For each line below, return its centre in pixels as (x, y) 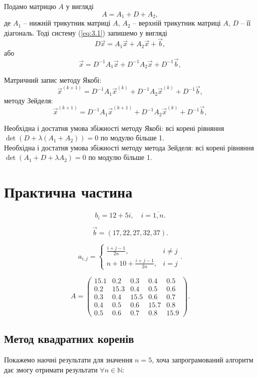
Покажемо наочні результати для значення (68, 360)
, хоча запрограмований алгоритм (203, 360)
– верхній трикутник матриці (177, 23)
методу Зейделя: (29, 100)
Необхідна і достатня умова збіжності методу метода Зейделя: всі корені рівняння (129, 147)
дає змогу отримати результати (51, 369)
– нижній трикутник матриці (67, 23)
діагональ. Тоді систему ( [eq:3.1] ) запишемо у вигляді (86, 32)
